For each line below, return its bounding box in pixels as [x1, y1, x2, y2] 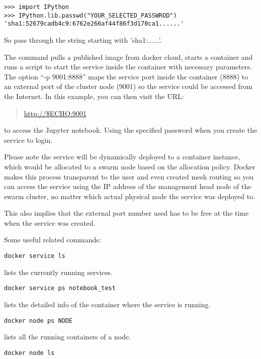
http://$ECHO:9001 [24, 108, 86, 118]
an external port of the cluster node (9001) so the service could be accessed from [4, 81, 253, 92]
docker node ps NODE [4, 317, 73, 324]
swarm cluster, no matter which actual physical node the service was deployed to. [4, 191, 255, 201]
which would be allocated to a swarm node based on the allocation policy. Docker [4, 161, 255, 171]
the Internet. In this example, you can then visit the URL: [4, 91, 184, 101]
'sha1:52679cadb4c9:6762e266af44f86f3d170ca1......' [4, 20, 184, 28]
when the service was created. [4, 217, 96, 228]
